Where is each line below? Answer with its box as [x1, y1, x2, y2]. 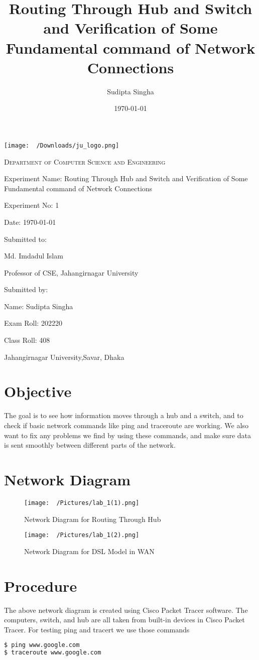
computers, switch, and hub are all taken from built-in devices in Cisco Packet [4, 614, 245, 625]
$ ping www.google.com [4, 641, 80, 649]
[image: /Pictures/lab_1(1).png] [24, 499, 140, 506]
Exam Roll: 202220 [4, 318, 62, 328]
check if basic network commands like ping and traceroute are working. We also [4, 420, 248, 430]
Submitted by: [4, 284, 48, 295]
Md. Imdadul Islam [4, 250, 63, 261]
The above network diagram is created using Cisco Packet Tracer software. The [4, 604, 248, 615]
